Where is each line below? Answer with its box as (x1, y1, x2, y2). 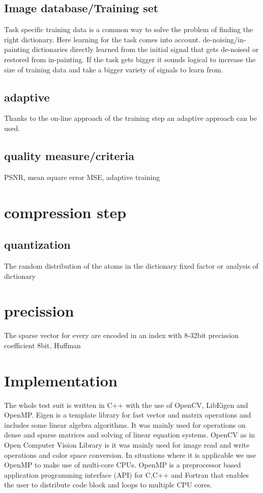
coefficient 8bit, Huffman (4, 340, 81, 350)
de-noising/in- (202, 34, 246, 44)
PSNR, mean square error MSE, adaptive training (4, 171, 160, 182)
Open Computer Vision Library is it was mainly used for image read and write (4, 439, 250, 450)
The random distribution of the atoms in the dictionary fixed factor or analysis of (4, 260, 258, 271)
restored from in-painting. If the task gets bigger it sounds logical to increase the (4, 54, 256, 64)
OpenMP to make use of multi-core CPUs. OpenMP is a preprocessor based (4, 459, 241, 470)
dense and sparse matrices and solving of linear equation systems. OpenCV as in (4, 429, 255, 440)
